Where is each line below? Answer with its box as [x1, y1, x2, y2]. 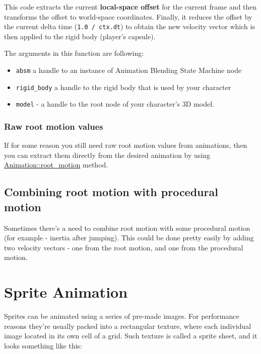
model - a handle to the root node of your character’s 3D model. [16, 99, 215, 109]
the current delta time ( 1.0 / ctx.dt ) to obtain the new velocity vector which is [4, 21, 255, 32]
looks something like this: [4, 340, 83, 350]
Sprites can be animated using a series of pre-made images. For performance [4, 311, 239, 321]
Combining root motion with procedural [4, 184, 218, 200]
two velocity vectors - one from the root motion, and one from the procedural [4, 242, 243, 252]
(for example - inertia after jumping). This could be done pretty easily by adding [4, 232, 254, 243]
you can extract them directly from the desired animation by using [4, 149, 211, 160]
